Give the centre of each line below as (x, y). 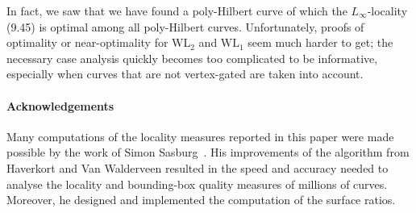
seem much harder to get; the (320, 42)
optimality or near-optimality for (87, 42)
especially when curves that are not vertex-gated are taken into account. (185, 74)
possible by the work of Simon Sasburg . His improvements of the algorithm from (208, 152)
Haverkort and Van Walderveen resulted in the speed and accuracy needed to (198, 167)
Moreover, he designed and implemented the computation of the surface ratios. (201, 200)
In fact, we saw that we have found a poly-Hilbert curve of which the (177, 10)
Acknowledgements (60, 105)
